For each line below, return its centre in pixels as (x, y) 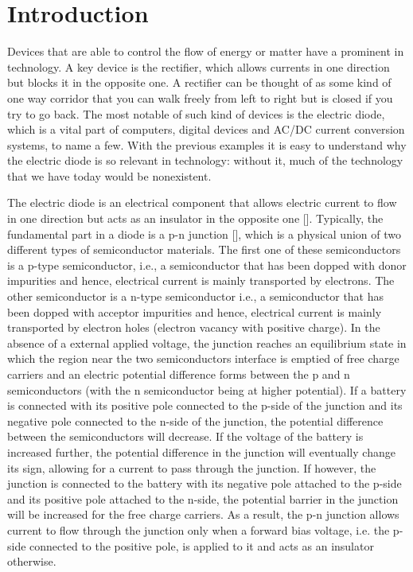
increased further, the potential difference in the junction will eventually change (201, 451)
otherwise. (32, 561)
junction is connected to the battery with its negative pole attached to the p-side (205, 483)
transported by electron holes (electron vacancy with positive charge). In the (194, 327)
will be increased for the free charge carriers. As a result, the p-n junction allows (203, 514)
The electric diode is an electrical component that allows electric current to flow (202, 202)
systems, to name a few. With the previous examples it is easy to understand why (207, 144)
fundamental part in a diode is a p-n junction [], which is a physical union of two (204, 233)
